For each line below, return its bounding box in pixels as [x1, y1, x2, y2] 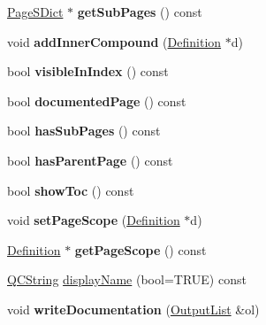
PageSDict [7, 3, 64, 20]
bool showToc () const [7, 181, 134, 199]
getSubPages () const [77, 3, 202, 20]
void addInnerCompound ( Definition [7, 32, 222, 50]
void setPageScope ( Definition [7, 211, 180, 229]
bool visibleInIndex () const [7, 62, 169, 81]
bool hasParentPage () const [7, 151, 173, 169]
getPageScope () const [74, 240, 207, 259]
